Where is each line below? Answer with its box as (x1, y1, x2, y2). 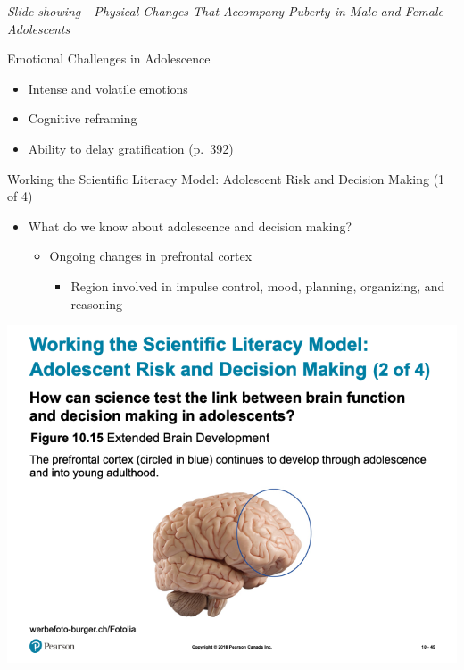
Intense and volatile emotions (28, 79, 188, 97)
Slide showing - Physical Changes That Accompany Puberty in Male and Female (7, 2, 443, 20)
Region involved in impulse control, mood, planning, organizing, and (70, 276, 445, 295)
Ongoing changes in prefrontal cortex (49, 247, 253, 265)
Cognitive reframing (28, 109, 137, 128)
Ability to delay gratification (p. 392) (28, 138, 234, 157)
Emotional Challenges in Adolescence (7, 49, 211, 68)
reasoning (70, 294, 123, 313)
